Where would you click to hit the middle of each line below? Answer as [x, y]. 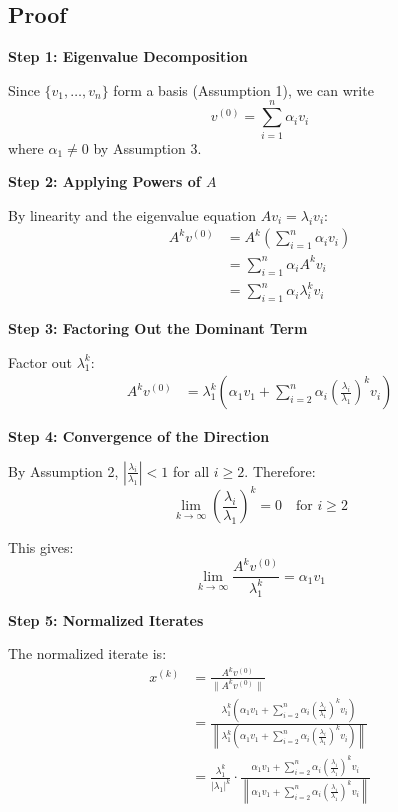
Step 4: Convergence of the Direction [139, 436]
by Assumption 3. [147, 147]
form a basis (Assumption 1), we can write [243, 89]
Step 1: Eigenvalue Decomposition [128, 56]
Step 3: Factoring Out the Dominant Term [158, 327]
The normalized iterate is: [87, 653]
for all [191, 470]
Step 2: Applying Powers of [104, 181]
